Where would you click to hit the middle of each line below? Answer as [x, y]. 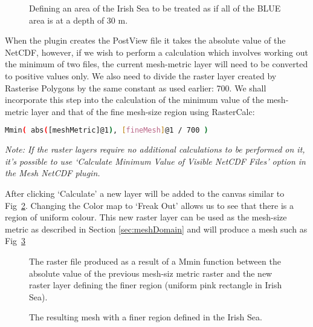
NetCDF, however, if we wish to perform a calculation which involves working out [156, 52]
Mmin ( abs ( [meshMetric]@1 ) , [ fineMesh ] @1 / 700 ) [107, 130]
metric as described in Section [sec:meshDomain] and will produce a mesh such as [156, 229]
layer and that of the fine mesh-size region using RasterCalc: [143, 111]
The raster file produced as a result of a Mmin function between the [155, 261]
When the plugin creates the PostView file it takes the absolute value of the [145, 40]
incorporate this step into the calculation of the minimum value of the [134, 100]
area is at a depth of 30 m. [79, 20]
